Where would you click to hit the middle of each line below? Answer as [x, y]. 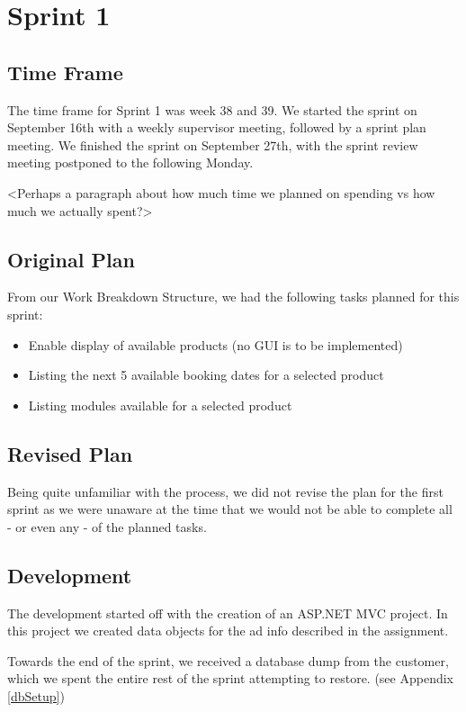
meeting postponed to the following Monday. [130, 162]
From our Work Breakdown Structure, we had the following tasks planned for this [233, 297]
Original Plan [71, 259]
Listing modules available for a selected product [160, 405]
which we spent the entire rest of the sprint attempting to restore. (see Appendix [230, 678]
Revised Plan [70, 453]
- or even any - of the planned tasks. [107, 526]
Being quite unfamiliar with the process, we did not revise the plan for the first [225, 491]
